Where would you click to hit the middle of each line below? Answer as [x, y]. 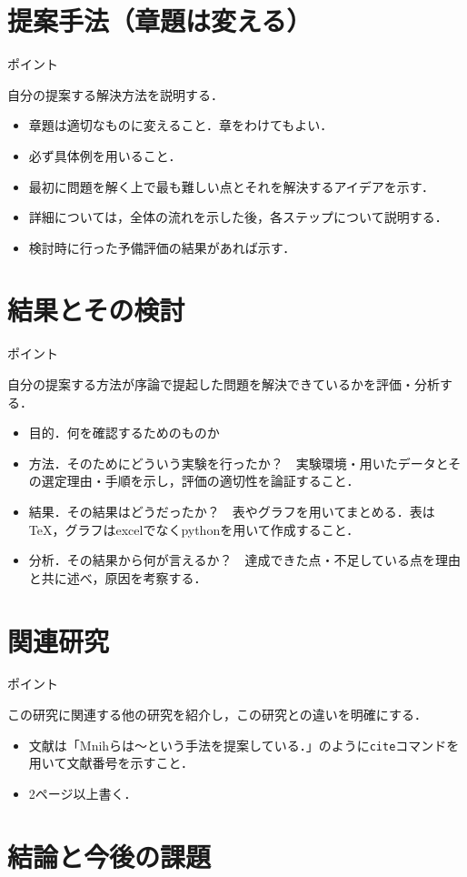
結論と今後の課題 [109, 856]
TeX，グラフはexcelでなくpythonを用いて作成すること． [194, 529]
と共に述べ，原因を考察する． [118, 577]
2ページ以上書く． [83, 793]
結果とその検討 [96, 310]
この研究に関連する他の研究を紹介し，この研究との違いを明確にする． [217, 715]
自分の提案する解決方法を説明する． [115, 94]
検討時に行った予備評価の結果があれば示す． [162, 247]
